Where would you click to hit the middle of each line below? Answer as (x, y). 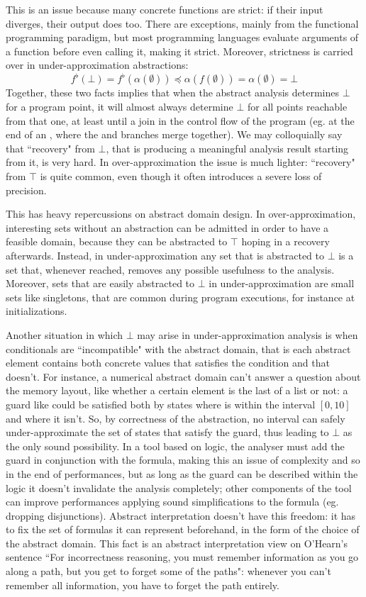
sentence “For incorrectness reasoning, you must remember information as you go (182, 557)
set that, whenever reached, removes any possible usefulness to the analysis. (170, 269)
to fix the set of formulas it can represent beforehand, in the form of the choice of (183, 529)
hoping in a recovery (285, 241)
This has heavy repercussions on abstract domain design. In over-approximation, (181, 214)
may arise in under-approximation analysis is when (248, 334)
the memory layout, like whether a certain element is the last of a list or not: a (177, 390)
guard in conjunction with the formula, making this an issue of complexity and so (183, 460)
